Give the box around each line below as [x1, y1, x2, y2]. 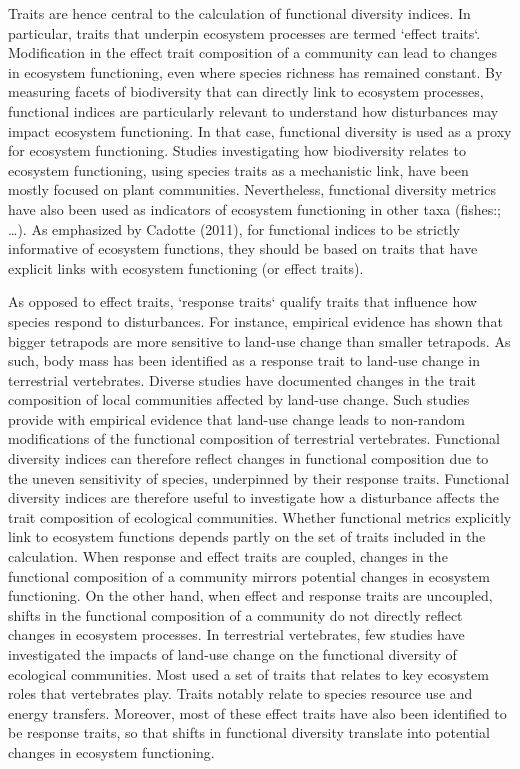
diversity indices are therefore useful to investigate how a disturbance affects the [8, 487, 500, 508]
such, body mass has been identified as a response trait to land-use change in [8, 350, 481, 371]
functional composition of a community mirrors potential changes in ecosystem [8, 565, 490, 586]
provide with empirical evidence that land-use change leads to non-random [8, 408, 465, 429]
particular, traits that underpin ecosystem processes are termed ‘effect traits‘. [8, 22, 481, 43]
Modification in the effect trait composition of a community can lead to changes [8, 42, 498, 63]
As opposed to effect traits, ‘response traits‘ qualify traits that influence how [8, 291, 477, 312]
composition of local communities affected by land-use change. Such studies [8, 389, 470, 410]
